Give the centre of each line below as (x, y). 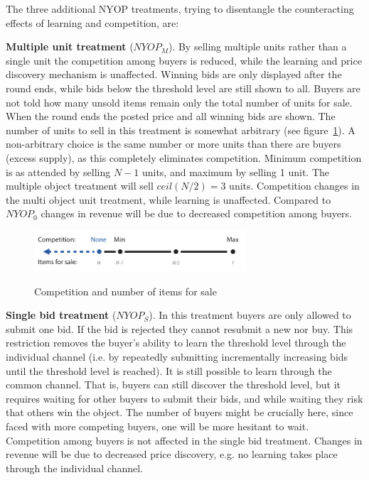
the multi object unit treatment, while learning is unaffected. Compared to (169, 199)
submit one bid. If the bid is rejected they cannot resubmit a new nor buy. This (180, 328)
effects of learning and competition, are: (92, 22)
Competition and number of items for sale (125, 291)
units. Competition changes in (294, 186)
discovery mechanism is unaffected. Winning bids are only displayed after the (174, 74)
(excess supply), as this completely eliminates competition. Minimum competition (184, 157)
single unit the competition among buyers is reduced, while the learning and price (184, 60)
